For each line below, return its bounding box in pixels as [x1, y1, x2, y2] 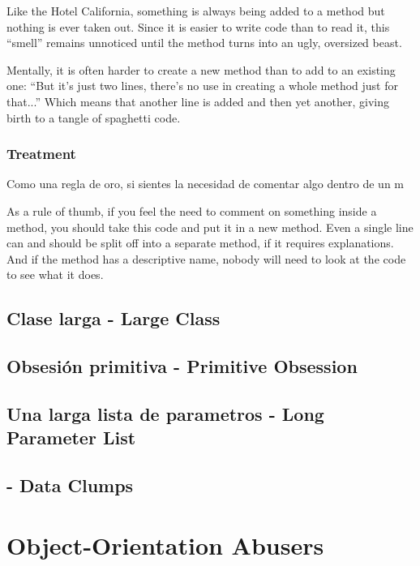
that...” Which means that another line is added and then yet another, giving [6, 92, 389, 109]
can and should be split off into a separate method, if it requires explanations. [6, 234, 394, 251]
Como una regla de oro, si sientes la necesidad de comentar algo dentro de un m [6, 175, 405, 192]
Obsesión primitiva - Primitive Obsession [6, 354, 358, 379]
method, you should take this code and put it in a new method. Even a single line [6, 218, 414, 235]
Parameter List [6, 425, 136, 450]
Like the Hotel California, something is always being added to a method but [6, 2, 385, 19]
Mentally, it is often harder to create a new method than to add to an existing [6, 61, 396, 78]
